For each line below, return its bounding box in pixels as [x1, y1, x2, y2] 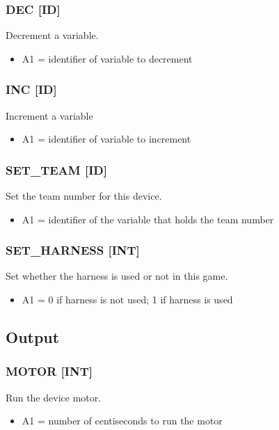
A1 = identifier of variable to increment [22, 132, 191, 146]
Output [6, 326, 60, 348]
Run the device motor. [6, 390, 102, 404]
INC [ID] [6, 81, 57, 98]
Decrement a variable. [6, 28, 99, 42]
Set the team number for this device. [6, 189, 162, 203]
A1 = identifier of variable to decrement [22, 51, 193, 65]
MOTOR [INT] [6, 363, 93, 380]
